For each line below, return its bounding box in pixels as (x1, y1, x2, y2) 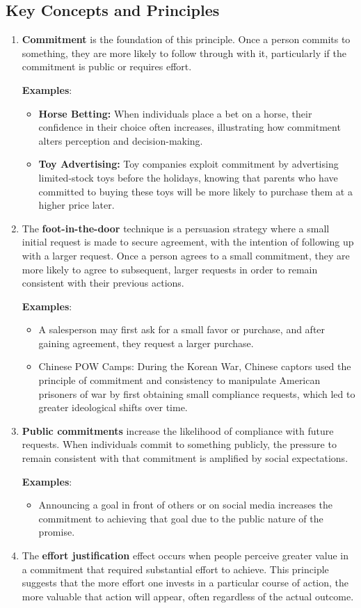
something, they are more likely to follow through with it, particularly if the (22, 45, 346, 60)
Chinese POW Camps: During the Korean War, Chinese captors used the (38, 359, 351, 374)
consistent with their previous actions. (22, 275, 184, 290)
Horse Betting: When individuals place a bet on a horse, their (38, 106, 312, 120)
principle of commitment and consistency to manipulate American (38, 373, 321, 387)
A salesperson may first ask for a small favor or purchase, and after (38, 322, 326, 337)
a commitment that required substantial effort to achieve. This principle (22, 561, 329, 576)
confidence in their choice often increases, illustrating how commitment (38, 120, 341, 134)
